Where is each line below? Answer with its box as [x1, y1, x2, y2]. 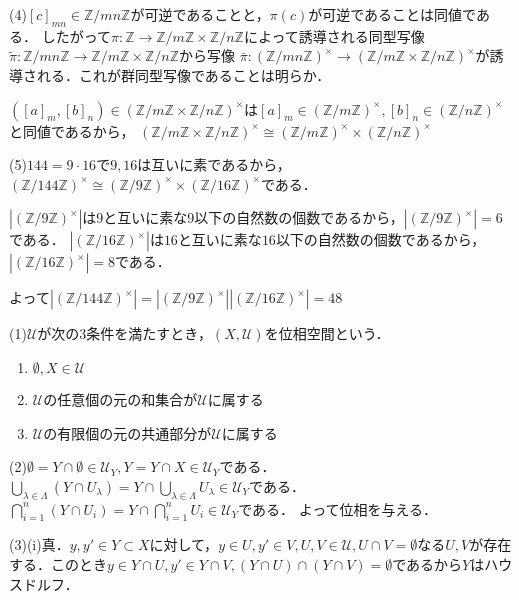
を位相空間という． [264, 323, 390, 344]
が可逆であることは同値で [308, 4, 476, 24]
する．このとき [9, 553, 107, 574]
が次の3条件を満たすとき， [37, 323, 212, 344]
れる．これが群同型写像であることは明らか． [36, 64, 331, 85]
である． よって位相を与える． [238, 498, 438, 519]
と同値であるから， [9, 120, 135, 141]
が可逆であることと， [130, 4, 270, 24]
